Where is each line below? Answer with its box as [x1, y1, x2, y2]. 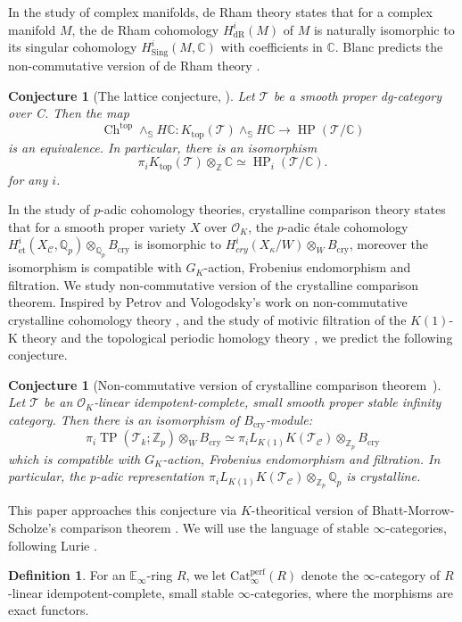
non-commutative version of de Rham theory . [8, 55, 260, 74]
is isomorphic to [134, 235, 221, 253]
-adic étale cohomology [283, 217, 408, 236]
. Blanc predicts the [334, 37, 443, 56]
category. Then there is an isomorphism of [8, 410, 240, 428]
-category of [375, 566, 441, 585]
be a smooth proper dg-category [273, 86, 442, 104]
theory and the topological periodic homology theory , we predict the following [21, 328, 453, 346]
